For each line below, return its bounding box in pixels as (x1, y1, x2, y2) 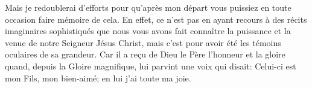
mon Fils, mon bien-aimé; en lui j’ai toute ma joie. (5, 71, 191, 84)
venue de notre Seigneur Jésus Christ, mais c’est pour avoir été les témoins (5, 36, 281, 48)
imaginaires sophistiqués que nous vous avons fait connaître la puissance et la (5, 25, 291, 37)
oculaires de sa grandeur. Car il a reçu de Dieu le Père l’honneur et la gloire (5, 48, 285, 60)
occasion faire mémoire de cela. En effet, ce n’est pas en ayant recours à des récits (5, 13, 307, 25)
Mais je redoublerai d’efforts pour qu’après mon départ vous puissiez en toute (5, 1, 291, 13)
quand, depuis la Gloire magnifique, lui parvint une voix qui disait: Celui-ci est (5, 59, 296, 72)
